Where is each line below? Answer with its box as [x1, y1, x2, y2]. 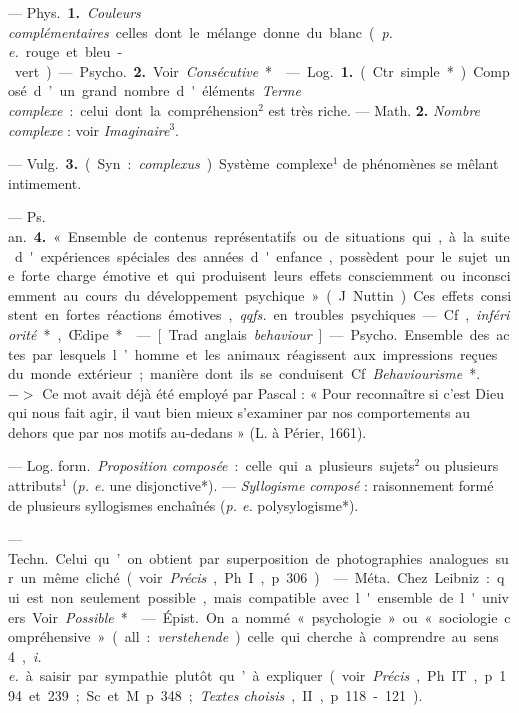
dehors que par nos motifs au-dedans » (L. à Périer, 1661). [8, 421, 367, 442]
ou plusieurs [424, 455, 499, 476]
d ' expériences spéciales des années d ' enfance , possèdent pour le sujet [14, 245, 488, 266]
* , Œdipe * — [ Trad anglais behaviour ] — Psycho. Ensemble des [43, 323, 490, 344]
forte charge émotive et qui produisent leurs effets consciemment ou [21, 265, 456, 286]
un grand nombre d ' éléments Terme [59, 80, 301, 101]
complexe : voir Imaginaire [8, 119, 170, 140]
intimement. [8, 172, 82, 193]
